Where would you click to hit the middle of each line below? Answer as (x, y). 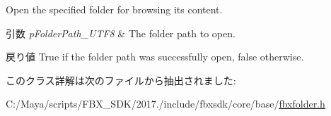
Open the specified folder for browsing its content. (114, 9)
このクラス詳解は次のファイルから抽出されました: (121, 80)
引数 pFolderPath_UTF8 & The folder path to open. (121, 33)
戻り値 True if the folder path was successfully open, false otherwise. (155, 57)
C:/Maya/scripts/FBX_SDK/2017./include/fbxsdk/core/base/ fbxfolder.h (165, 104)
